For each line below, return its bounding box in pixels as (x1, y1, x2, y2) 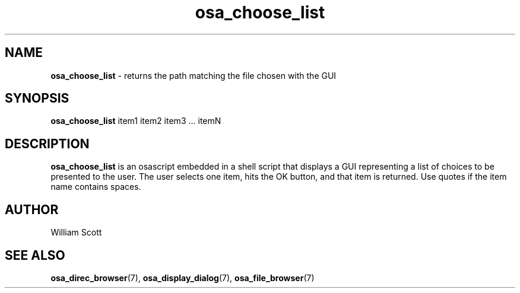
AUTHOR (5, 202, 59, 217)
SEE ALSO (5, 247, 65, 263)
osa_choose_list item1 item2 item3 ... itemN (50, 116, 221, 126)
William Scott (50, 227, 102, 238)
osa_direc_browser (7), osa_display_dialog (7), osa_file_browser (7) (50, 272, 315, 283)
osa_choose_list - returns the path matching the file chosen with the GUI (50, 70, 337, 81)
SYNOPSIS (5, 91, 69, 106)
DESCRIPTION (5, 136, 90, 151)
